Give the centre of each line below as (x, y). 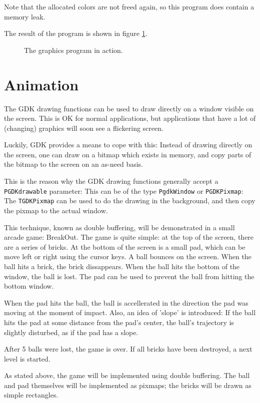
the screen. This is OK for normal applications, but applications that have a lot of (130, 118)
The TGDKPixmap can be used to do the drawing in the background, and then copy (130, 201)
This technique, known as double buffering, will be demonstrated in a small (119, 227)
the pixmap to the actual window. (56, 210)
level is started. (27, 358)
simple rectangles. (31, 395)
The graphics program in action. (73, 50)
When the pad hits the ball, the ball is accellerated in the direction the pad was (126, 302)
